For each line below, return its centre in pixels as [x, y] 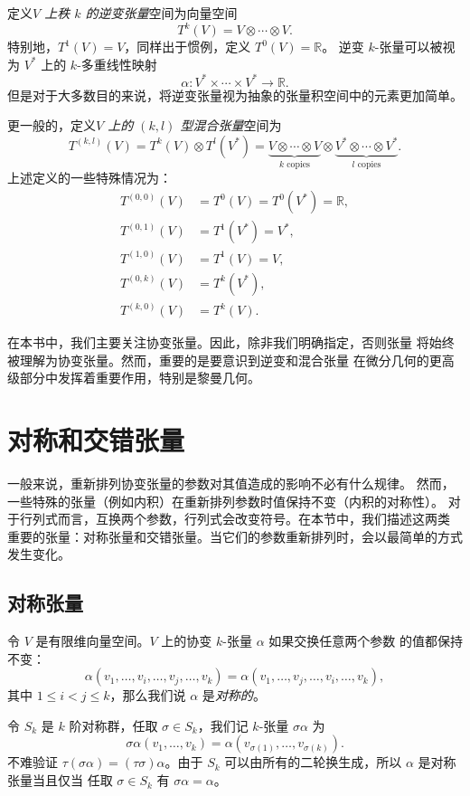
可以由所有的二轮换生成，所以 [313, 762]
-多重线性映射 [117, 64]
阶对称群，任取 [113, 725]
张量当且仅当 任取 [60, 780]
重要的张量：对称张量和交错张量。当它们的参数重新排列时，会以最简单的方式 [235, 536]
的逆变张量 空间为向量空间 [161, 13]
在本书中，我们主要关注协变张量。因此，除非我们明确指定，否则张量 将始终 [231, 342]
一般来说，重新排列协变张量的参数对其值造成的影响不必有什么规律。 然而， [231, 483]
